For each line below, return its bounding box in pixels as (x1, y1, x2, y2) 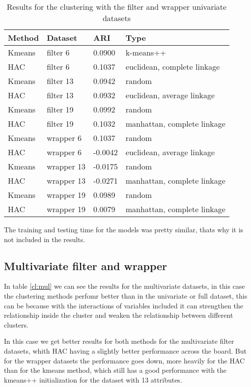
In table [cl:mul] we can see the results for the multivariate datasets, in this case (4, 281, 245, 291)
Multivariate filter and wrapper (4, 258, 167, 273)
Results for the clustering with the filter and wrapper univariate (6, 1, 227, 12)
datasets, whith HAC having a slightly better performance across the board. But (4, 345, 247, 356)
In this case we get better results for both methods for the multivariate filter (4, 336, 234, 346)
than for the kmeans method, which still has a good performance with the (4, 365, 227, 375)
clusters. (4, 319, 28, 330)
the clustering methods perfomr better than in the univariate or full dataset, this (4, 290, 248, 301)
